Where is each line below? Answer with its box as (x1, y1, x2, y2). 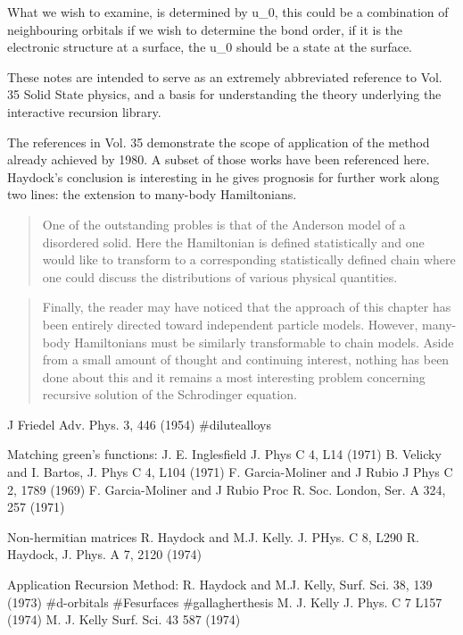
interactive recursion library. (7, 102, 161, 121)
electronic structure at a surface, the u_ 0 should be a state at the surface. (7, 38, 412, 56)
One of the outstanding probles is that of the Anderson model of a (42, 214, 406, 233)
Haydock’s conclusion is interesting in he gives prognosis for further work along (7, 167, 440, 186)
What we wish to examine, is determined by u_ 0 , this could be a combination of (7, 3, 449, 21)
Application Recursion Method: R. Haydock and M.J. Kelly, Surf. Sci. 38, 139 (7, 575, 433, 594)
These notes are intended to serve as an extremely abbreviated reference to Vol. (7, 67, 442, 86)
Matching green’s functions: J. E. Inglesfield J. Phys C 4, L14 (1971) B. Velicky (7, 445, 442, 464)
